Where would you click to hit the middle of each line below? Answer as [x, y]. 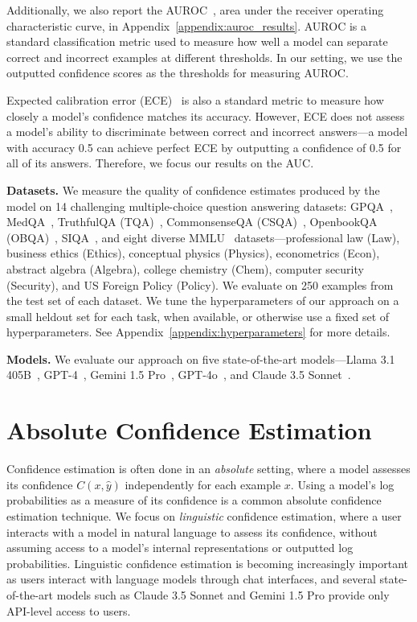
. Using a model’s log [342, 484]
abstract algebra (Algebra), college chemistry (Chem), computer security [185, 268]
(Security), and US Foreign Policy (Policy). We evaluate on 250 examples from [200, 284]
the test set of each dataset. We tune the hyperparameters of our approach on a [203, 301]
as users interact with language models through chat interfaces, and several [191, 579]
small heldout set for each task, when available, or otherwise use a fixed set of [198, 316]
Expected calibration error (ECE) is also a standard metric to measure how [195, 99]
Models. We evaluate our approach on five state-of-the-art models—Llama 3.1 [201, 358]
